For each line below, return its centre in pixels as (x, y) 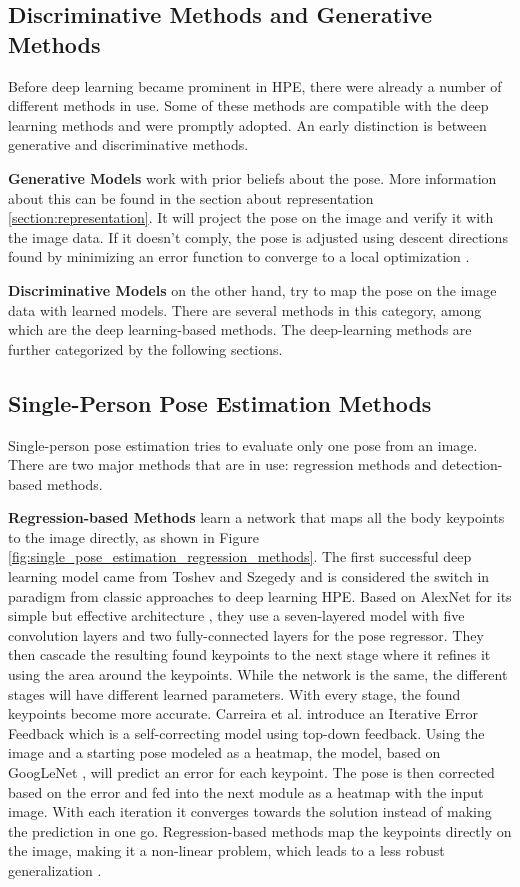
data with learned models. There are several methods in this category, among (245, 309)
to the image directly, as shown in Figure (133, 536)
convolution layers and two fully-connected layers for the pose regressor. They (246, 634)
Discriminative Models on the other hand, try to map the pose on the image (252, 289)
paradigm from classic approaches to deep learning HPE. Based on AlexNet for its (260, 595)
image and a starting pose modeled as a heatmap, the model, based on (224, 752)
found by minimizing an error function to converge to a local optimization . (239, 256)
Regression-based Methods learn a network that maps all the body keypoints (256, 517)
